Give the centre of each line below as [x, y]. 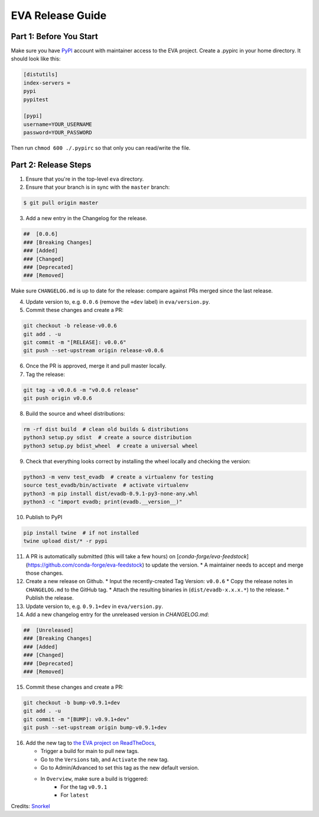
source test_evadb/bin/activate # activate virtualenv [106, 485]
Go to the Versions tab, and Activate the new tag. [105, 759]
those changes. [45, 573]
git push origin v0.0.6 [58, 398]
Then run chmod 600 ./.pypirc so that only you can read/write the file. [101, 148]
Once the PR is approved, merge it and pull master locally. [96, 366]
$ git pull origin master [61, 203]
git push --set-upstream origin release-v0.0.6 [93, 350]
